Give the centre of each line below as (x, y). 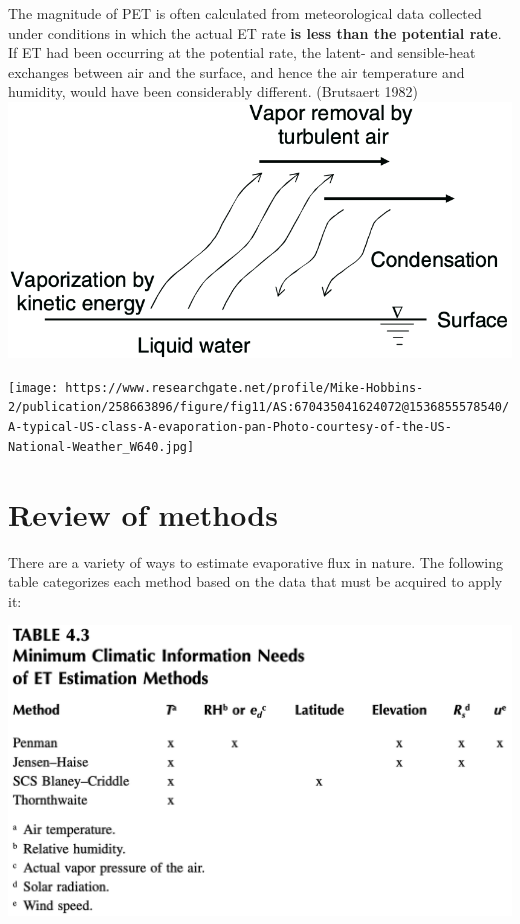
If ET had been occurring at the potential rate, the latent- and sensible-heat (242, 52)
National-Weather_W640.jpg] (101, 446)
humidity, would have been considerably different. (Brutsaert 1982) (213, 91)
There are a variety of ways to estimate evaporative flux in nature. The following (255, 561)
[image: (33, 387)
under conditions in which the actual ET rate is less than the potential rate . (255, 32)
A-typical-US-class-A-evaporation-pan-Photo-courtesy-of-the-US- (230, 427)
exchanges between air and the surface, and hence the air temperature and (236, 71)
